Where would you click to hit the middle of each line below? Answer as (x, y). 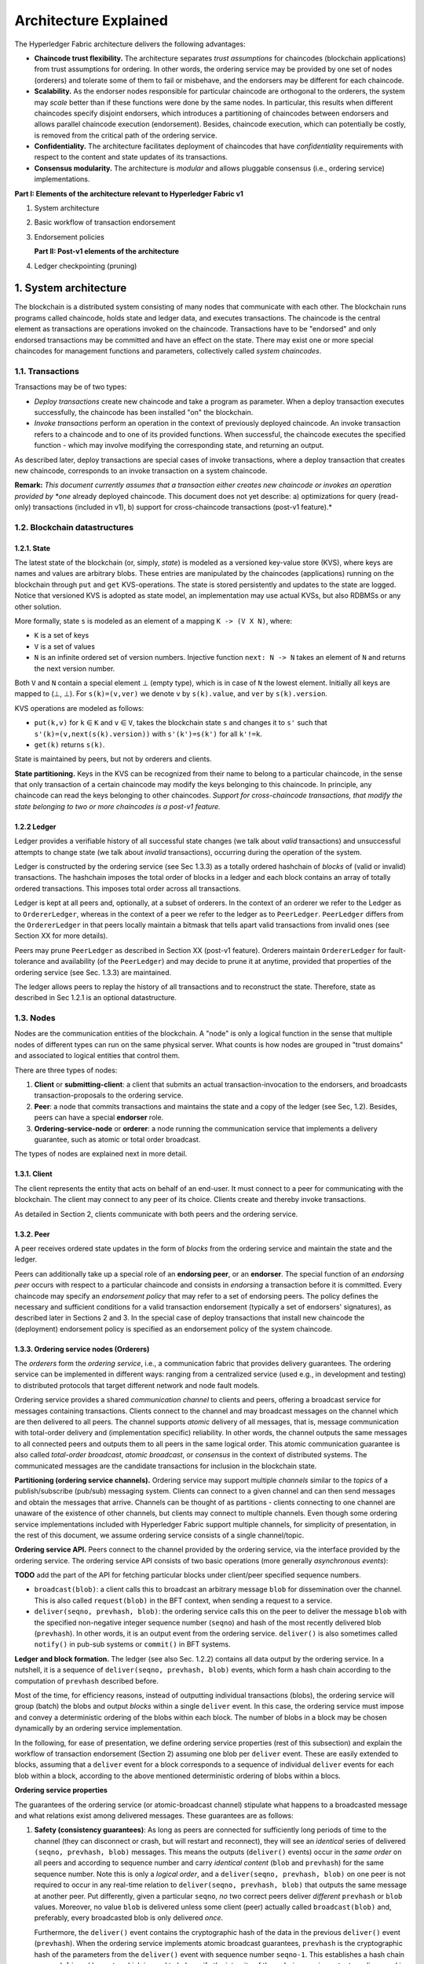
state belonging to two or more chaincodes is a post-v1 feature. (118, 806)
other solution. (38, 606)
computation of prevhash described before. (86, 1680)
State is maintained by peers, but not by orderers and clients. (113, 759)
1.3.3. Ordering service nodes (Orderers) (82, 1349)
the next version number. (75, 669)
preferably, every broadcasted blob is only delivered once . (129, 1918)
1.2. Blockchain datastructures (74, 527)
